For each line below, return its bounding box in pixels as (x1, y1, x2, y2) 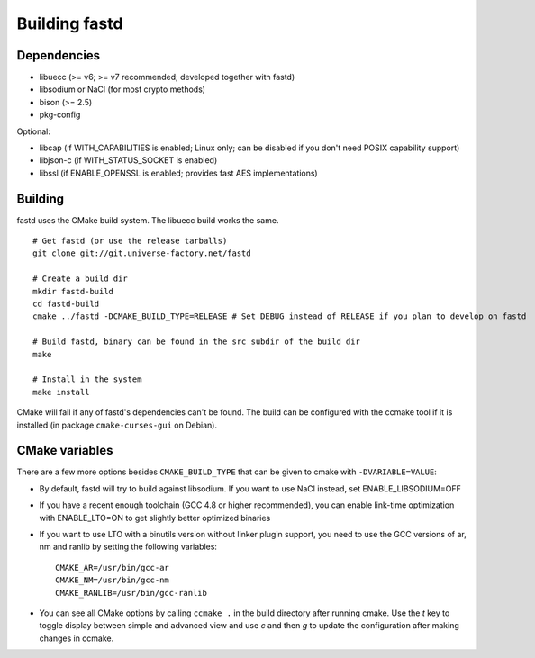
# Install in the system (32, 374, 142, 384)
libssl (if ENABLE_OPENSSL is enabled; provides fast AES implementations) (39, 167, 319, 178)
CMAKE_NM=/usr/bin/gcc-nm (55, 575, 170, 585)
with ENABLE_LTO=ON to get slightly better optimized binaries (39, 512, 271, 523)
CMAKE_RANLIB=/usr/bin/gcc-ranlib (55, 588, 207, 598)
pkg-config (39, 109, 81, 121)
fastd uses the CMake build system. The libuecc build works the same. (16, 214, 279, 225)
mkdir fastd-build (32, 286, 114, 296)
